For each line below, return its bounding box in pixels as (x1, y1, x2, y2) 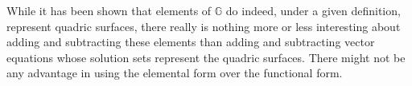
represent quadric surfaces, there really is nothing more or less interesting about (6, 18, 401, 34)
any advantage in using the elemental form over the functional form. (6, 64, 343, 81)
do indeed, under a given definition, (225, 2, 401, 18)
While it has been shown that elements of (6, 2, 212, 18)
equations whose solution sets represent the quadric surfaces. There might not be (6, 49, 406, 65)
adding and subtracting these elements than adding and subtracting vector (6, 33, 375, 50)
